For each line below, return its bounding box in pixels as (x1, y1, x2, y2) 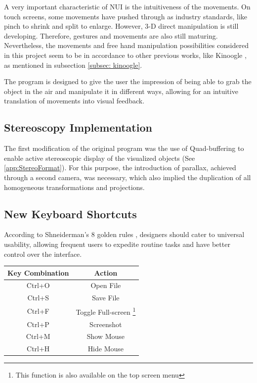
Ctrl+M (26, 331, 50, 341)
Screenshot (89, 319, 122, 329)
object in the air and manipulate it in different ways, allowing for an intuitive (4, 86, 238, 96)
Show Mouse (86, 331, 125, 341)
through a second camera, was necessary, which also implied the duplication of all (4, 172, 251, 182)
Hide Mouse (87, 343, 124, 354)
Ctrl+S (27, 292, 49, 303)
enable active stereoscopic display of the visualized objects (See (4, 152, 195, 163)
